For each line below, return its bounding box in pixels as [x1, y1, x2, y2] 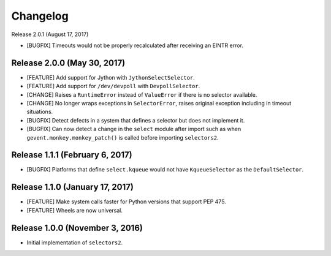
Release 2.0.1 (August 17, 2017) [11, 31, 89, 38]
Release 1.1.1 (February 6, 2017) [11, 150, 132, 160]
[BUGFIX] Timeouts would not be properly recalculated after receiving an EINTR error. [26, 42, 243, 49]
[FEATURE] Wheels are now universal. [26, 206, 123, 214]
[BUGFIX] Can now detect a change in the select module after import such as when [26, 126, 242, 133]
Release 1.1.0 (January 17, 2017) [11, 182, 134, 192]
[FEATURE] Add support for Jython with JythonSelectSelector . [26, 73, 196, 81]
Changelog [11, 9, 69, 23]
